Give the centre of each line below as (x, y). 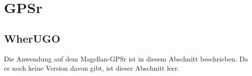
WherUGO (32, 38)
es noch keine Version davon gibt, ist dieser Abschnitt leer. (92, 68)
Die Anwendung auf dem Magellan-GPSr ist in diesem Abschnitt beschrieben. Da (126, 58)
